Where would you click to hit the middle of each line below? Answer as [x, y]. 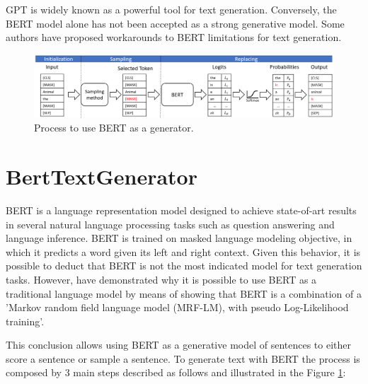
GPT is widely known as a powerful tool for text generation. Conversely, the [171, 9]
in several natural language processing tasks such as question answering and [170, 224]
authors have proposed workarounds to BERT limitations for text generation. [174, 37]
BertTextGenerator [102, 176]
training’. [25, 321]
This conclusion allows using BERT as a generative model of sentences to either [179, 345]
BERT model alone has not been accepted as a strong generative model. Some [175, 23]
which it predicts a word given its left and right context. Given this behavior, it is [183, 251]
